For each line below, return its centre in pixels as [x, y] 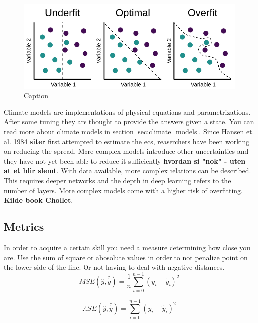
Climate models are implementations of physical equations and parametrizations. [127, 112]
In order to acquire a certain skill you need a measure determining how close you [127, 247]
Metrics [24, 227]
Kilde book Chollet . [39, 200]
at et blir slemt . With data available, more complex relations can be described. [128, 170]
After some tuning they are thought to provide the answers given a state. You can [129, 122]
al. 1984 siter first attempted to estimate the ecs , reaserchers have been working [127, 141]
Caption [36, 95]
